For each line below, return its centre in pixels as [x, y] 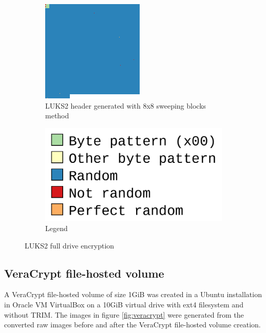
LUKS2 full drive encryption [70, 245]
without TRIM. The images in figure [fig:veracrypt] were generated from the [124, 314]
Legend [56, 228]
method [57, 116]
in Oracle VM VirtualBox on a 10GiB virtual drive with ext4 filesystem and [124, 304]
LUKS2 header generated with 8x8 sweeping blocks [126, 105]
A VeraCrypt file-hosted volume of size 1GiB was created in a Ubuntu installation [133, 294]
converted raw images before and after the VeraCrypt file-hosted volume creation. [132, 325]
